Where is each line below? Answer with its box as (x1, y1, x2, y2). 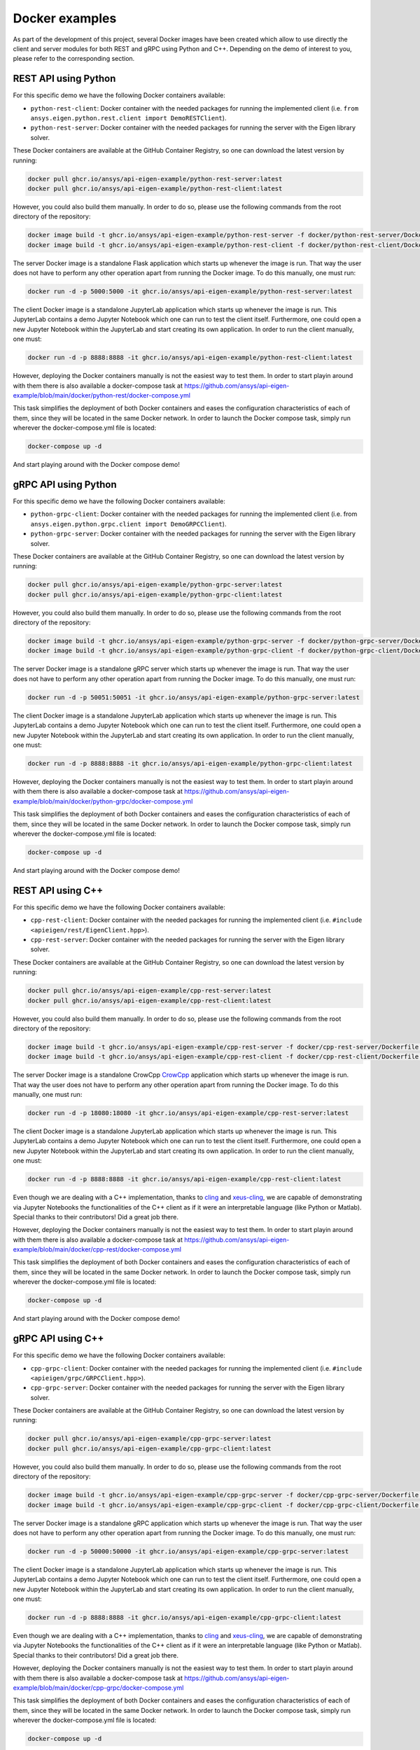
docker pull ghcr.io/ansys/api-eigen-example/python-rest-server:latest (27, 175, 283, 183)
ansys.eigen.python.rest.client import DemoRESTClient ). (30, 114, 227, 122)
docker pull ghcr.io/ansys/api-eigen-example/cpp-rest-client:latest (27, 996, 272, 1004)
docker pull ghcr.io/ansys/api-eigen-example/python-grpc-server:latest (27, 581, 283, 589)
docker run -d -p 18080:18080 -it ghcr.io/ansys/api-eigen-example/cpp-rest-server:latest (27, 1109, 349, 1117)
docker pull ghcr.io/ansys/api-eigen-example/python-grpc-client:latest (27, 590, 283, 598)
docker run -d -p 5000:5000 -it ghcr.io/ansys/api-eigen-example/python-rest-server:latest (27, 288, 353, 295)
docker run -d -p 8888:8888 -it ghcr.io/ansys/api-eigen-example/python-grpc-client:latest (27, 759, 353, 767)
